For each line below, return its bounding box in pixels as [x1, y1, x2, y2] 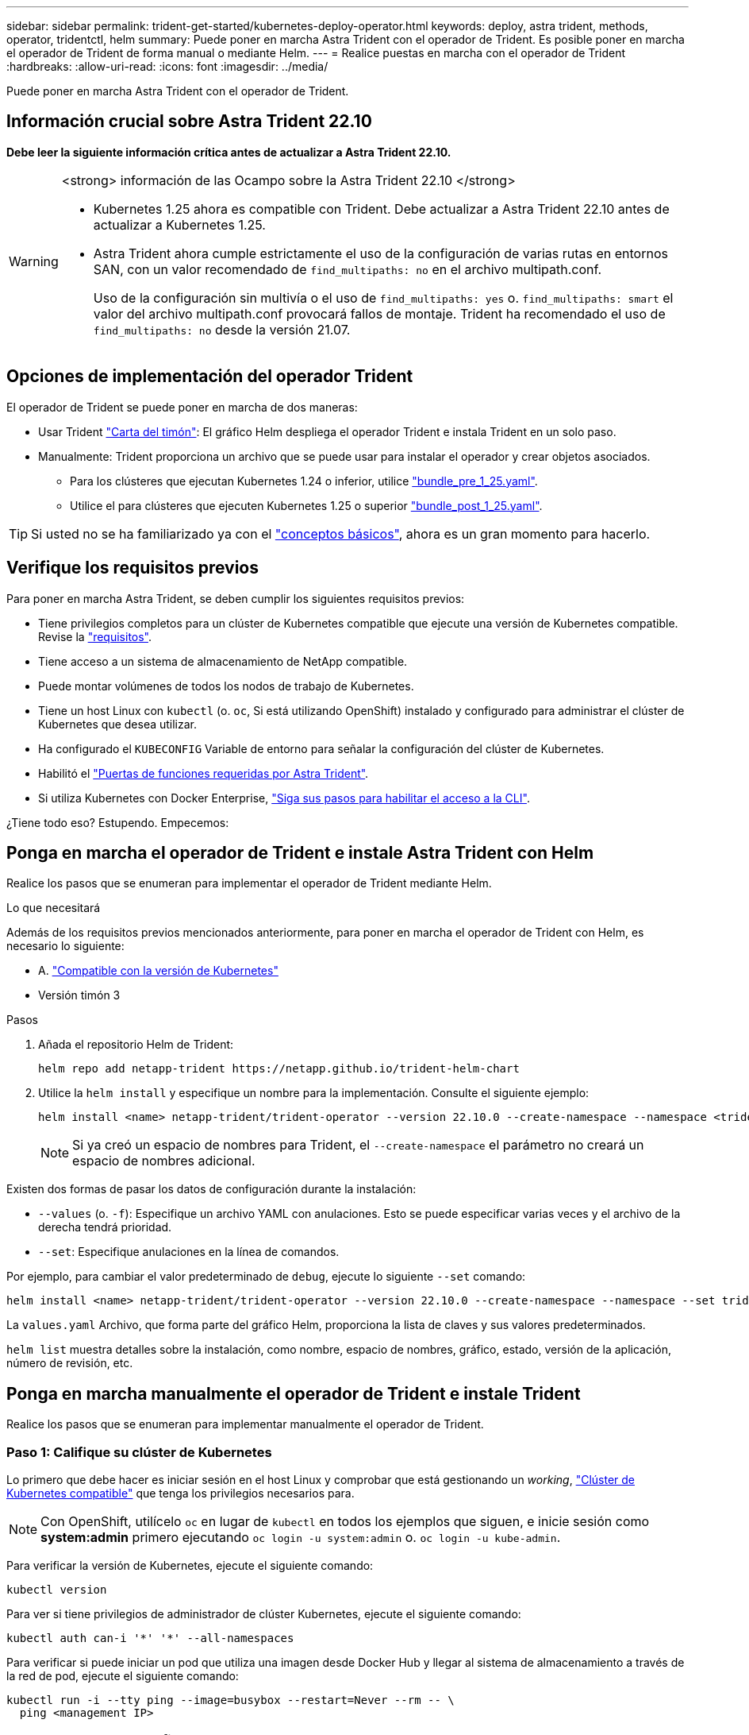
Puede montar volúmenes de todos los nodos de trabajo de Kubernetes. [38, 678, 414, 693]
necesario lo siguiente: [6, 939, 125, 953]
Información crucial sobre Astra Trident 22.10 [6, 111, 372, 132]
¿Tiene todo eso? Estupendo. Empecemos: [6, 815, 229, 829]
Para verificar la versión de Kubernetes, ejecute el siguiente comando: [6, 1558, 374, 1572]
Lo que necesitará [6, 901, 101, 915]
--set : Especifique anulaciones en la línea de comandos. [38, 1245, 340, 1259]
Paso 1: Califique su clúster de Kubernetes [6, 1443, 272, 1460]
